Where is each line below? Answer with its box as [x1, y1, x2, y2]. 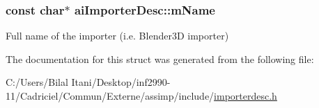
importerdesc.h [214, 89, 277, 102]
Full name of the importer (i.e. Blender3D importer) [6, 28, 229, 43]
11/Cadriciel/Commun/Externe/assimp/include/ [6, 89, 215, 102]
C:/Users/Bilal [6, 75, 68, 89]
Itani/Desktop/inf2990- [71, 75, 171, 89]
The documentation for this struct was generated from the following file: [6, 51, 314, 66]
